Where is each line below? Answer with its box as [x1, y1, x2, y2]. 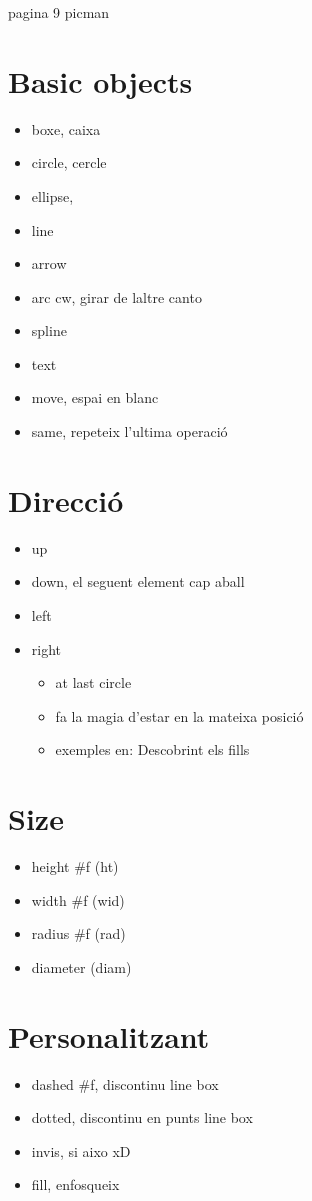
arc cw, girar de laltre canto [31, 286, 202, 307]
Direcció [8, 479, 124, 520]
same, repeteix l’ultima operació [31, 421, 228, 442]
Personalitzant [8, 1015, 210, 1056]
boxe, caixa [31, 118, 101, 139]
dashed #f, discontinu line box [31, 1073, 219, 1094]
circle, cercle [31, 152, 107, 173]
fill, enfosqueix [31, 1174, 120, 1195]
